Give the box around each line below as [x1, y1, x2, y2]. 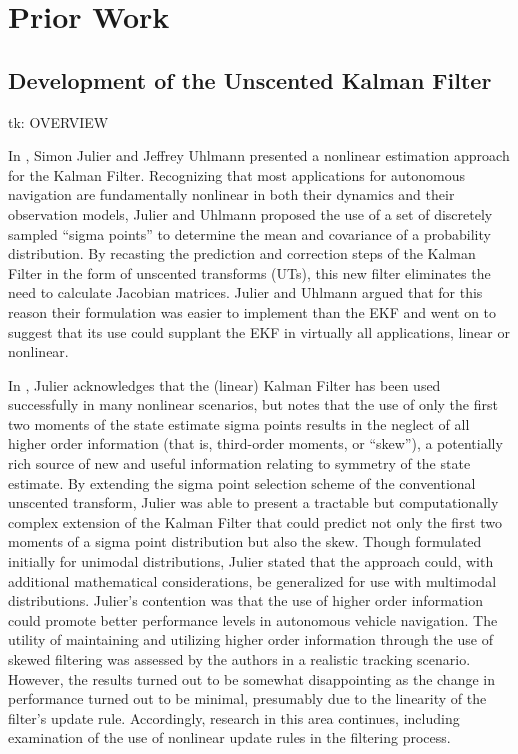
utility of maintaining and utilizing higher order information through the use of [8, 629, 493, 650]
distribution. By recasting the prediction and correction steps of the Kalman [8, 243, 476, 264]
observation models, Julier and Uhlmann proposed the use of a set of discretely [8, 203, 493, 224]
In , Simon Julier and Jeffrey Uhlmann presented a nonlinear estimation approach [8, 145, 510, 166]
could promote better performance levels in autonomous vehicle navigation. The [8, 609, 498, 630]
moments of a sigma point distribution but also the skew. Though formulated [8, 531, 482, 552]
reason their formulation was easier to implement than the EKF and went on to [8, 301, 497, 322]
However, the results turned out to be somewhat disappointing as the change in [8, 668, 495, 689]
